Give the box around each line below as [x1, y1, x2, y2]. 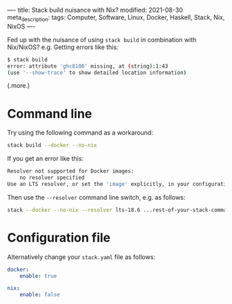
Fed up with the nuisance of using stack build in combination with [7, 35, 197, 44]
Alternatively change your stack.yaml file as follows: [7, 252, 155, 261]
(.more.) [7, 82, 30, 90]
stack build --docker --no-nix [7, 142, 97, 149]
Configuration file [7, 229, 110, 245]
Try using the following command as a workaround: [7, 129, 153, 137]
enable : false [19, 292, 60, 298]
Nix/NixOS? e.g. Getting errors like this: [7, 43, 119, 51]
